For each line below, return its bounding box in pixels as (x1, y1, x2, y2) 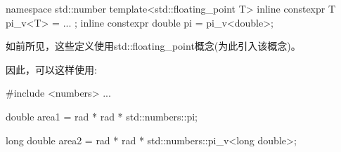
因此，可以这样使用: (6, 62, 97, 76)
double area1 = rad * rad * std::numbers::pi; (6, 109, 198, 123)
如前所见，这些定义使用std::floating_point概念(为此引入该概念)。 (6, 39, 301, 53)
